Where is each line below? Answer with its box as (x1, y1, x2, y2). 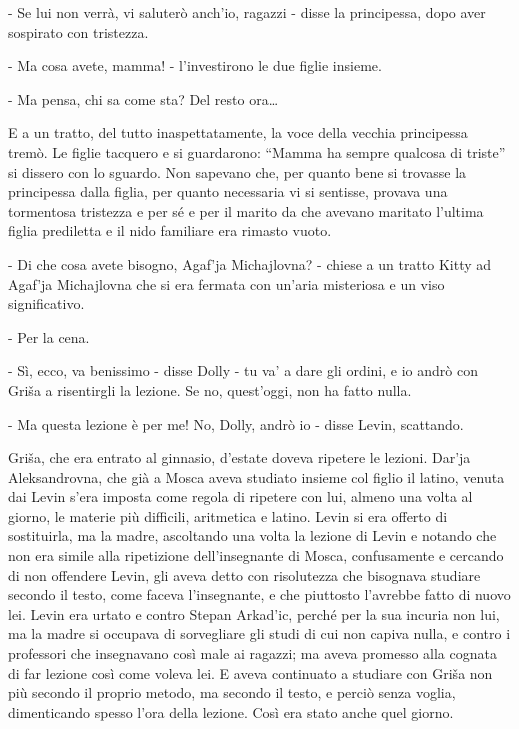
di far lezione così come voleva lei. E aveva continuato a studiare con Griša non (8, 662, 493, 683)
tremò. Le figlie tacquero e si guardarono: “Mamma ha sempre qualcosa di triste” (8, 141, 506, 162)
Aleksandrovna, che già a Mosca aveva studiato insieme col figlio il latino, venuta (8, 466, 505, 487)
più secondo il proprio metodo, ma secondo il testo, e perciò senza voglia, (8, 682, 456, 703)
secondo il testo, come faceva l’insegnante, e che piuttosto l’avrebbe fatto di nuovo (8, 584, 511, 605)
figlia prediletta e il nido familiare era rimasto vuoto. (8, 220, 332, 241)
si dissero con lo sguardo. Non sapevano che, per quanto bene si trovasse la (8, 161, 467, 182)
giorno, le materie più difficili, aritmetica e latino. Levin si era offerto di (8, 505, 448, 526)
